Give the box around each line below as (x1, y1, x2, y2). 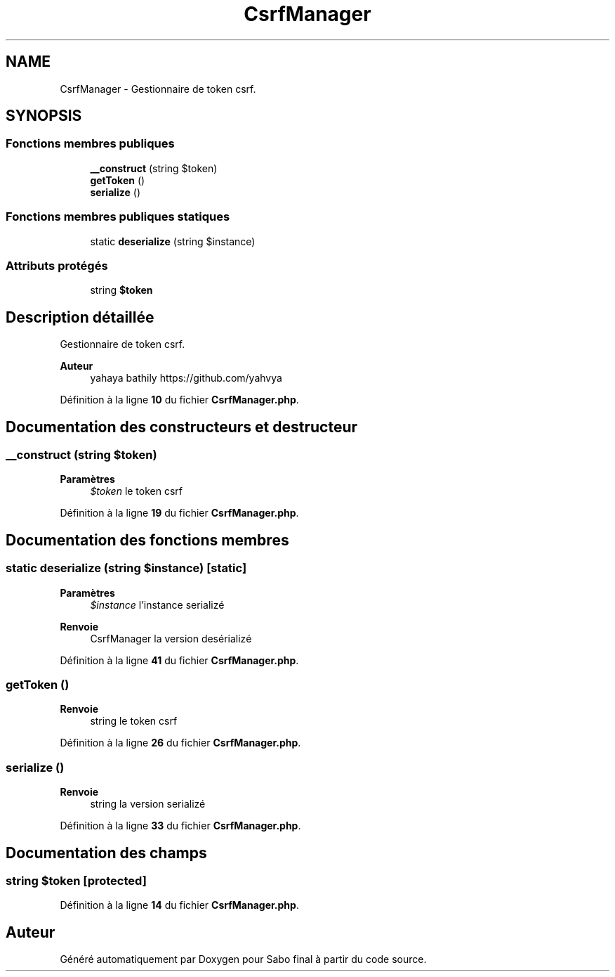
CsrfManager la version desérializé (90, 632, 252, 645)
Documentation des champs (6, 843, 207, 862)
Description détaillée (6, 308, 154, 326)
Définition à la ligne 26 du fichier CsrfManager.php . (60, 737, 301, 749)
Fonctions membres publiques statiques (6, 209, 230, 224)
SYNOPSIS (6, 107, 82, 125)
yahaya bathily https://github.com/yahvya (90, 372, 282, 384)
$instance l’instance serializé (90, 598, 225, 611)
